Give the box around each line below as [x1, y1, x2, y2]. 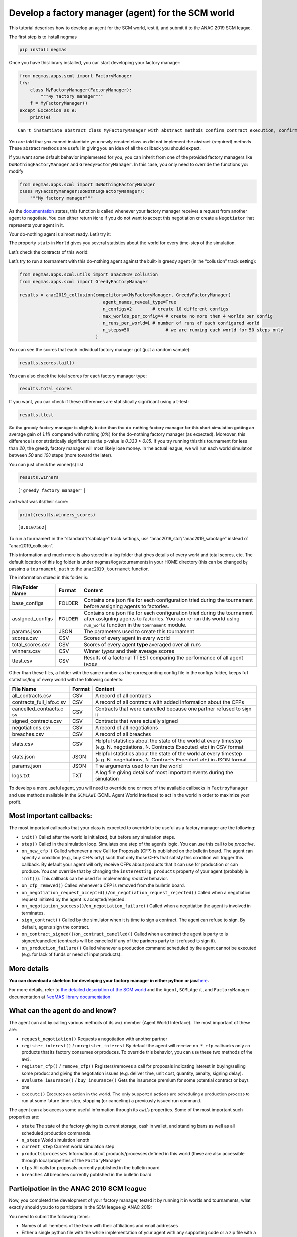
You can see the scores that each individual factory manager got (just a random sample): [9, 346, 191, 352]
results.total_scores [19, 386, 72, 391]
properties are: [9, 1114, 40, 1120]
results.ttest [19, 412, 54, 418]
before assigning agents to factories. [83, 603, 169, 610]
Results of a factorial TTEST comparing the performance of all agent [83, 654, 244, 661]
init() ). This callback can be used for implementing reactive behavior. [21, 875, 168, 881]
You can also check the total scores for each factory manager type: [9, 373, 147, 379]
